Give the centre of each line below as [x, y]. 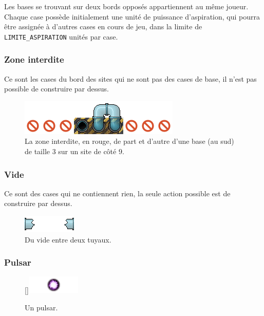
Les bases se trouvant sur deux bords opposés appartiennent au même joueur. [126, 6]
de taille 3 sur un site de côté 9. [74, 151]
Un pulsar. [41, 308]
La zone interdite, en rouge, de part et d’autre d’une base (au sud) [129, 141]
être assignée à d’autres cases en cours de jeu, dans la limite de [103, 26]
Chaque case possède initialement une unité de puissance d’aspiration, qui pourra [132, 16]
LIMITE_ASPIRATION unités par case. [61, 36]
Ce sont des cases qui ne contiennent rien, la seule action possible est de [117, 193]
